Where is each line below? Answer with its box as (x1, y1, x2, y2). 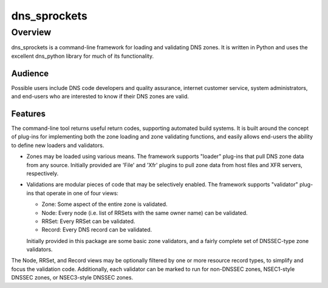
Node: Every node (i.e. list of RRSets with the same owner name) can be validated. (41, 209, 248, 216)
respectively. (26, 170, 59, 177)
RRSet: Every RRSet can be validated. (41, 218, 135, 225)
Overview (11, 27, 52, 38)
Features (11, 108, 46, 118)
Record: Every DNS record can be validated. (41, 226, 152, 233)
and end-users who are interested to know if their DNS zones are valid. (11, 93, 190, 100)
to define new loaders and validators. (11, 142, 104, 149)
